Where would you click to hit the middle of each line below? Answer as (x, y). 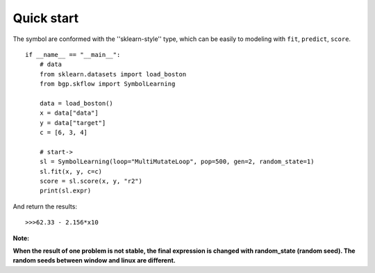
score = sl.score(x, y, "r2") (91, 181)
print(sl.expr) (65, 191)
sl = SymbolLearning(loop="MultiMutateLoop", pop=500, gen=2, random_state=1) (177, 162)
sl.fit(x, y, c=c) (71, 171)
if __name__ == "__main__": (73, 55)
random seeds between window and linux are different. (94, 260)
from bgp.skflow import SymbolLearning (107, 84)
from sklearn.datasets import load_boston (113, 74)
